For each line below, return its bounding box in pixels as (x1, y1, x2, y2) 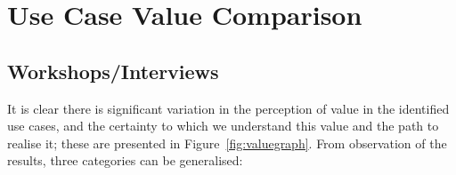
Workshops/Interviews (7, 57, 219, 84)
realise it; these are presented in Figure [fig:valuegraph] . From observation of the (7, 133, 447, 152)
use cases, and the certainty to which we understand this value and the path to (7, 116, 439, 135)
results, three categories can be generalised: (7, 151, 243, 170)
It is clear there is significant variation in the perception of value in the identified (7, 99, 450, 117)
